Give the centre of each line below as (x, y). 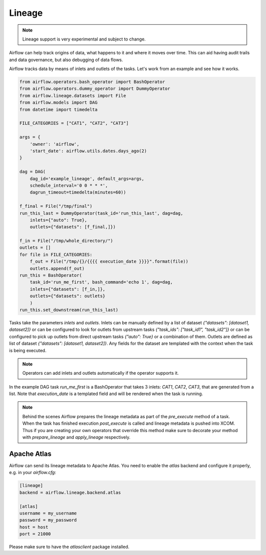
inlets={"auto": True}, (58, 220)
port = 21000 (35, 534)
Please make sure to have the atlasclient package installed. (69, 547)
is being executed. (28, 350)
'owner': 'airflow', (55, 144)
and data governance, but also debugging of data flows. (66, 60)
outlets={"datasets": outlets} (67, 296)
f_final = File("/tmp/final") (56, 206)
